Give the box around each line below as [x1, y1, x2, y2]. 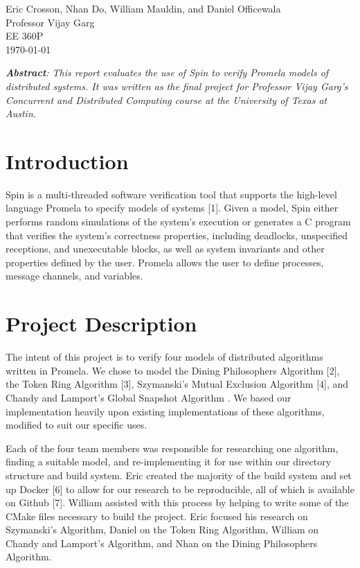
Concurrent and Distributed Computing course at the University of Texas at [6, 92, 327, 107]
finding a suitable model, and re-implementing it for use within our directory [6, 454, 332, 469]
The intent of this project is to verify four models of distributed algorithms [6, 350, 323, 364]
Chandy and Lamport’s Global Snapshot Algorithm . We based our [6, 390, 291, 404]
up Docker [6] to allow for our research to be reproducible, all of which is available [6, 481, 354, 496]
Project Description [6, 309, 197, 338]
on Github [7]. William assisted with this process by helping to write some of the [6, 495, 349, 510]
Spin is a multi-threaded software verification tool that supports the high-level [6, 187, 337, 201]
